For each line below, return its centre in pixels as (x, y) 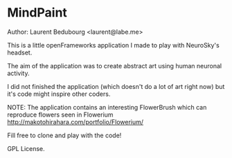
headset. (20, 52)
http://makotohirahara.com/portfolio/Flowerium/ (75, 121)
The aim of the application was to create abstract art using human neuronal (115, 66)
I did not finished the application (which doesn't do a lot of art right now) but (116, 86)
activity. (18, 73)
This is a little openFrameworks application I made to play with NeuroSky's (113, 45)
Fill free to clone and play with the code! (64, 135)
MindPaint (37, 13)
